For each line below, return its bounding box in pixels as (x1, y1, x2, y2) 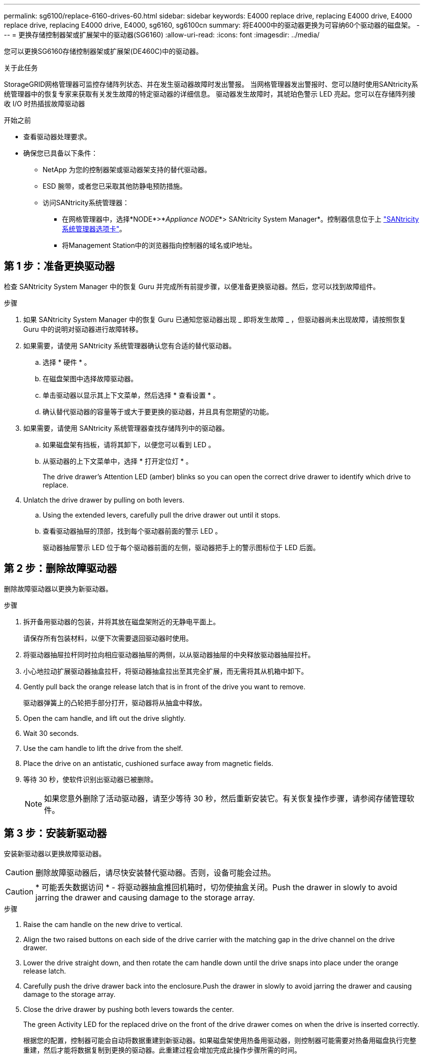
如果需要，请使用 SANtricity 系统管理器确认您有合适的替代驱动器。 (23, 341, 236, 350)
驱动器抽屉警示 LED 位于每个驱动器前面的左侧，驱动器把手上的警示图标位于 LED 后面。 (43, 543, 320, 552)
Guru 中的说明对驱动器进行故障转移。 (23, 325, 143, 333)
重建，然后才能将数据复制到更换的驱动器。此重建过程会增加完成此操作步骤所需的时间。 (23, 1045, 301, 1054)
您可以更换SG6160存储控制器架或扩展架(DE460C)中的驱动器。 (4, 47, 203, 55)
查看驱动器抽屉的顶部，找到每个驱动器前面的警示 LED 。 (43, 526, 222, 535)
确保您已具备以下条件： (23, 149, 98, 157)
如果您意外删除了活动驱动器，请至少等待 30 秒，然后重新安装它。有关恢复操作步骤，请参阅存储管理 (44, 793, 407, 803)
